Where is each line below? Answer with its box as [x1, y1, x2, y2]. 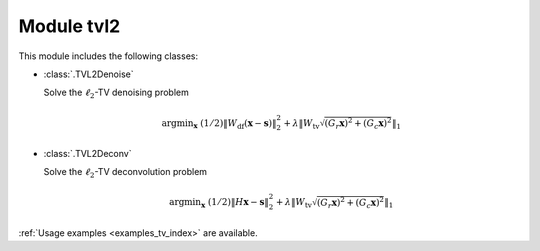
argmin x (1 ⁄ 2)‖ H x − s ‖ [168, 196, 270, 210]
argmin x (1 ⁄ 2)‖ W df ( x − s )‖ [161, 117, 277, 131]
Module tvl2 [18, 15, 121, 37]
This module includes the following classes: [18, 50, 199, 62]
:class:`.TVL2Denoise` [43, 68, 134, 80]
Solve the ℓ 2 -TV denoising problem [43, 86, 190, 101]
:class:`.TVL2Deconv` [43, 147, 132, 159]
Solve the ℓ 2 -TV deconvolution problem [43, 166, 208, 180]
